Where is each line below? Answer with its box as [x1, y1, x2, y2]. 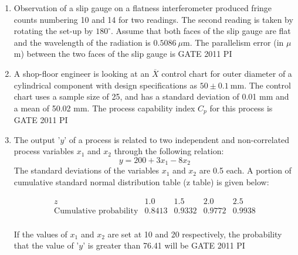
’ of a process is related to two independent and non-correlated [64, 133, 290, 145]
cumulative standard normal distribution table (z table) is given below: [13, 176, 269, 188]
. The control [244, 79, 291, 91]
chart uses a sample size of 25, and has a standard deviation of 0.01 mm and [13, 90, 289, 103]
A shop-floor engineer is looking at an [13, 67, 150, 79]
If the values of [13, 227, 67, 240]
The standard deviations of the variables [13, 164, 160, 176]
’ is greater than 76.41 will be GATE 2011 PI [83, 239, 245, 251]
